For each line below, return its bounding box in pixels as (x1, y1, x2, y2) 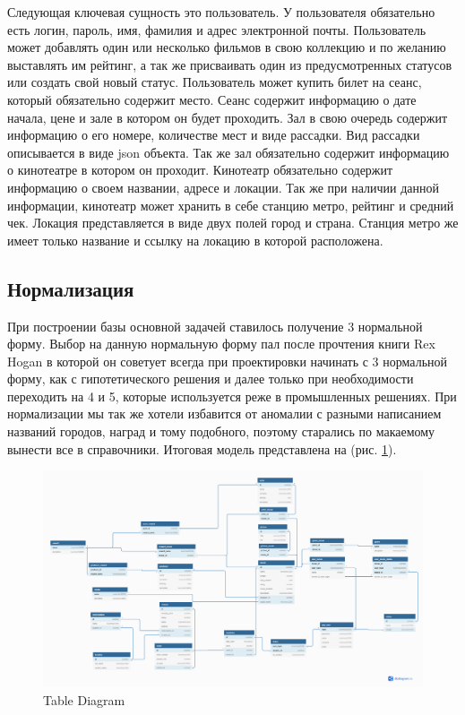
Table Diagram (43, 691, 125, 710)
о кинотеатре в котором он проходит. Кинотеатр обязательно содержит (7, 160, 393, 179)
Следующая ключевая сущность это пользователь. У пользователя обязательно (7, 3, 435, 21)
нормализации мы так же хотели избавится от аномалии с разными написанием (7, 404, 442, 423)
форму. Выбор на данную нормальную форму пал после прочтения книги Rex (7, 334, 435, 353)
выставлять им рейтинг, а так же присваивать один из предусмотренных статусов (7, 55, 452, 73)
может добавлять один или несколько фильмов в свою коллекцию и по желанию (7, 38, 446, 56)
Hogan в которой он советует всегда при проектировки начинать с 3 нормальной (7, 351, 448, 370)
